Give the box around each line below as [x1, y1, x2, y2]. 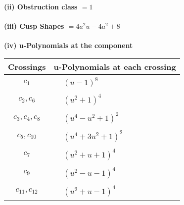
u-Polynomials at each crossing [53, 60, 176, 72]
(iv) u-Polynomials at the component [4, 40, 133, 51]
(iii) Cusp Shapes [4, 21, 64, 31]
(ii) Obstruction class [4, 1, 78, 11]
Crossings [8, 60, 46, 72]
